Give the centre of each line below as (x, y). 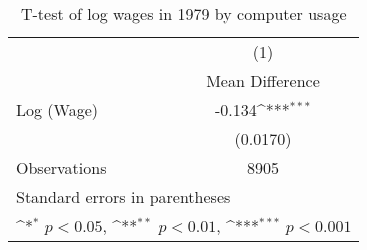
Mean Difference (263, 80)
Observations (61, 167)
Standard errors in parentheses (123, 196)
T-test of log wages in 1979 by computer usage (183, 13)
